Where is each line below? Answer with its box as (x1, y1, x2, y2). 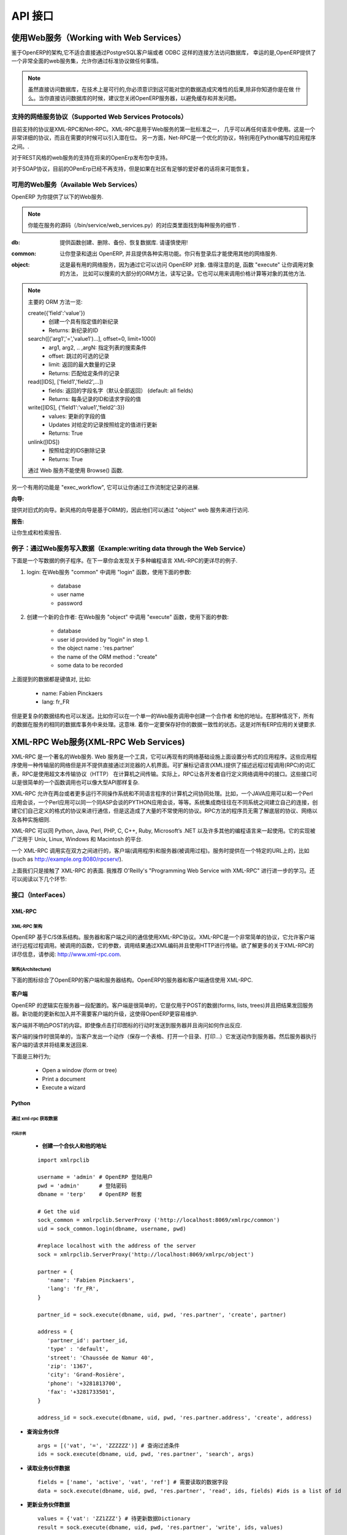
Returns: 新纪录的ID (48, 326, 98, 334)
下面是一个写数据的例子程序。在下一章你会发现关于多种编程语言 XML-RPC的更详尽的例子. (11, 557, 238, 564)
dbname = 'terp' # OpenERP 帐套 (37, 1191, 142, 1198)
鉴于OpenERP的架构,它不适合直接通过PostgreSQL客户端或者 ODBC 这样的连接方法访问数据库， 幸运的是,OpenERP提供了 (11, 49, 316, 56)
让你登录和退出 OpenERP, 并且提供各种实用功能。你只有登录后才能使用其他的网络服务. (59, 250, 278, 257)
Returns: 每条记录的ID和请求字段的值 (48, 395, 141, 402)
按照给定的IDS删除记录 (48, 447, 106, 454)
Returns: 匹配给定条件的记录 (48, 369, 120, 377)
